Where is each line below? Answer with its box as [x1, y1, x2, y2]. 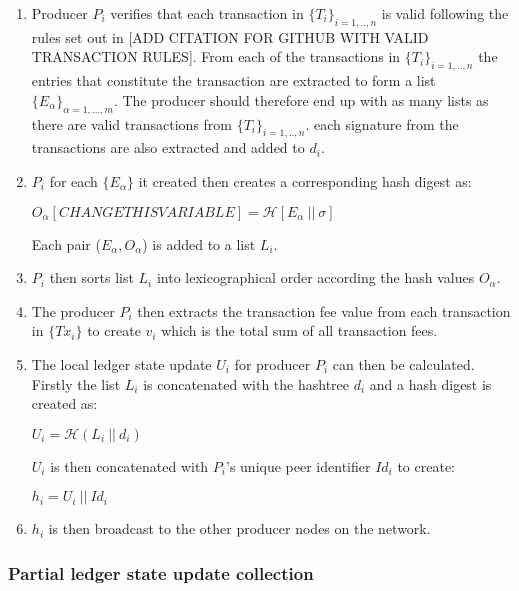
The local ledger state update [31, 353, 212, 374]
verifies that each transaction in [110, 3, 304, 23]
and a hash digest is [369, 373, 492, 394]
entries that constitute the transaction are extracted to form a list [31, 70, 436, 91]
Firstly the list [31, 373, 121, 394]
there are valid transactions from [31, 113, 232, 134]
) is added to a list [142, 233, 256, 254]
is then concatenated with [50, 455, 209, 476]
